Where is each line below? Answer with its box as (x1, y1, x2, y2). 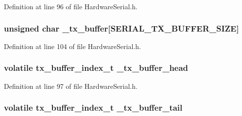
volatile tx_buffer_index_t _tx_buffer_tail (4, 101, 183, 114)
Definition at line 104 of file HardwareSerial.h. (4, 41, 141, 51)
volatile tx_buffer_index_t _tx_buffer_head (4, 62, 189, 74)
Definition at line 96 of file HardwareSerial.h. (4, 1, 138, 11)
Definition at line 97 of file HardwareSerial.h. (4, 81, 138, 91)
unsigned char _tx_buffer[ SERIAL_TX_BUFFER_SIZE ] (4, 22, 239, 34)
